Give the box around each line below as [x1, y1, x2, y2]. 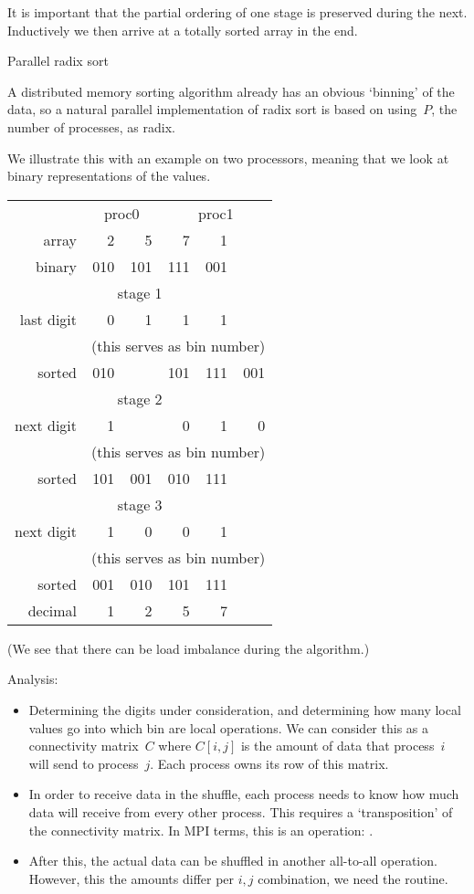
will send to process [28, 753, 139, 773]
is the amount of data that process [240, 736, 435, 755]
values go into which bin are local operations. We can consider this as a [28, 718, 429, 737]
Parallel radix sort [7, 51, 109, 70]
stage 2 [117, 387, 163, 409]
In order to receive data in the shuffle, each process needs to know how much [28, 784, 459, 804]
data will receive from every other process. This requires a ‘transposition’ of [28, 802, 453, 821]
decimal [27, 599, 78, 621]
